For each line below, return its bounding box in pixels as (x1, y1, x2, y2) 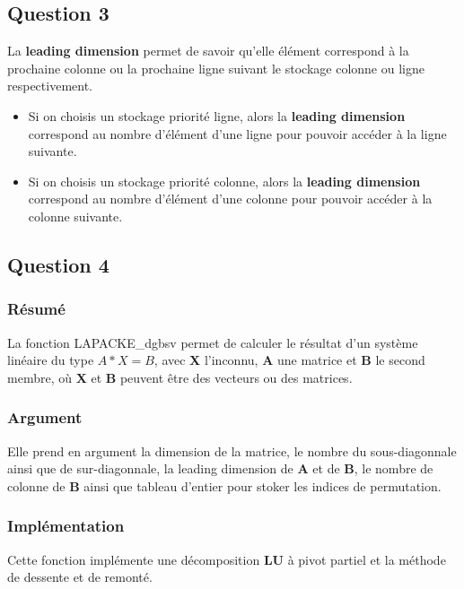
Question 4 (7, 250, 109, 278)
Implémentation (7, 515, 125, 537)
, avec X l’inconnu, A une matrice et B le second (153, 351, 425, 369)
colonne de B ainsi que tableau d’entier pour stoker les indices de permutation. (7, 476, 442, 495)
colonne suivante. (28, 206, 123, 225)
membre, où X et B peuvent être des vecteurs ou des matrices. (7, 368, 353, 386)
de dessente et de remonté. (7, 567, 153, 586)
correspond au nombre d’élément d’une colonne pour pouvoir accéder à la (28, 189, 433, 208)
